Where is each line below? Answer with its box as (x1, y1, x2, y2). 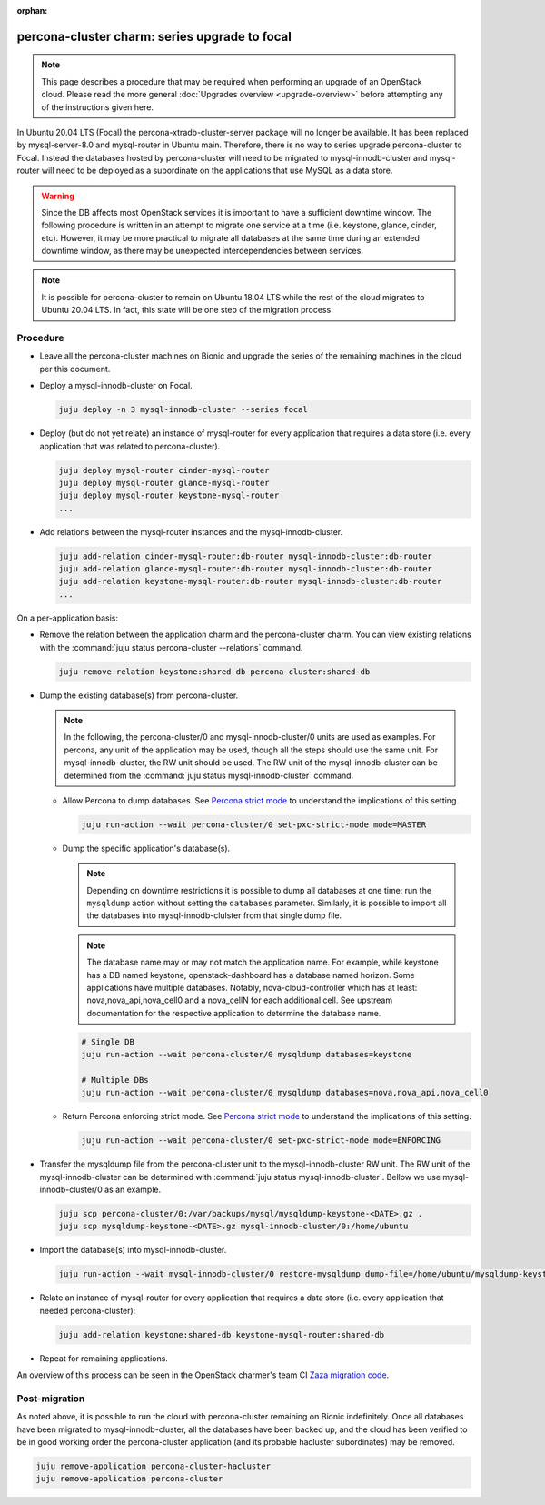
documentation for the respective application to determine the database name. (86, 1007, 381, 1018)
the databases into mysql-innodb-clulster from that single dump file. (86, 910, 342, 921)
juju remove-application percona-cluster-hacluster (35, 1461, 272, 1471)
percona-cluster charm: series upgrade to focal (16, 28, 292, 45)
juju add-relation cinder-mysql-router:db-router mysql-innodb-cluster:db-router (58, 550, 433, 561)
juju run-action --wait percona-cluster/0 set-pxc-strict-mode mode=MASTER (81, 819, 427, 830)
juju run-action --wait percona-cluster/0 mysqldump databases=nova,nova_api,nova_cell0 (81, 1087, 490, 1098)
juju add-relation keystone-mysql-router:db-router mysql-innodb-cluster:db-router (58, 576, 442, 587)
